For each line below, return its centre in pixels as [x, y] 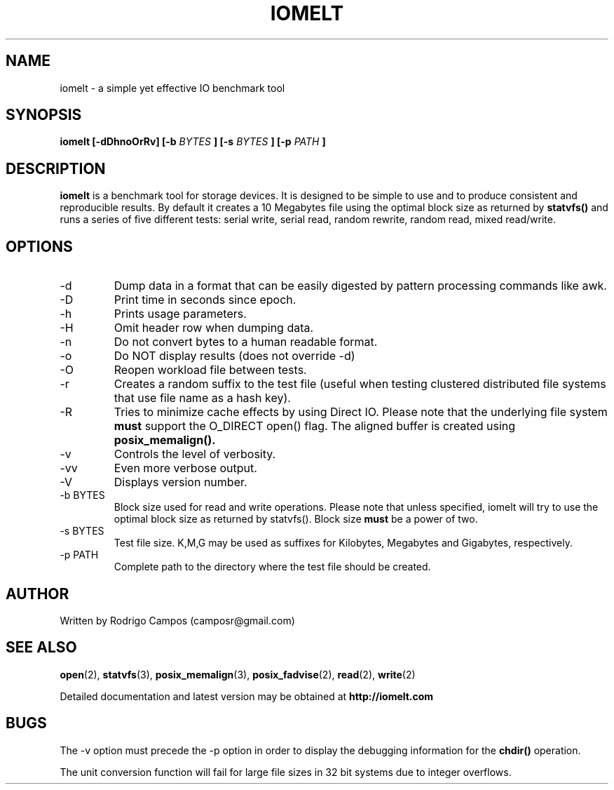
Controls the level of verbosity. [195, 454]
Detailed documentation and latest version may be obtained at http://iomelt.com [247, 696]
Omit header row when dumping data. [214, 328]
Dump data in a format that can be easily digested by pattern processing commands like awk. [360, 286]
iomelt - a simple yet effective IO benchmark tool [172, 88]
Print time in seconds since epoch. [205, 300]
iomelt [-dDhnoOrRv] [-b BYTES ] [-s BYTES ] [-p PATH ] [193, 142]
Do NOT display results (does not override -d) [234, 356]
